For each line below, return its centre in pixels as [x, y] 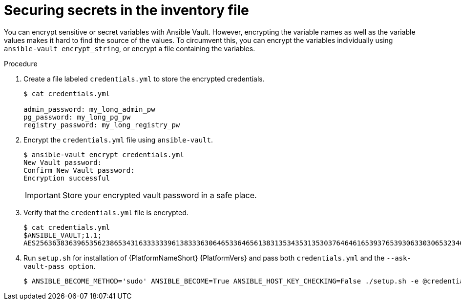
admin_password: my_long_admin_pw [89, 109]
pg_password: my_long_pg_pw [77, 117]
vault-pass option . [60, 266]
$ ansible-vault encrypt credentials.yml [104, 154]
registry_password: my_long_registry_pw [102, 125]
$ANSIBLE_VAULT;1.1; [63, 235]
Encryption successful [67, 178]
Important [43, 195]
